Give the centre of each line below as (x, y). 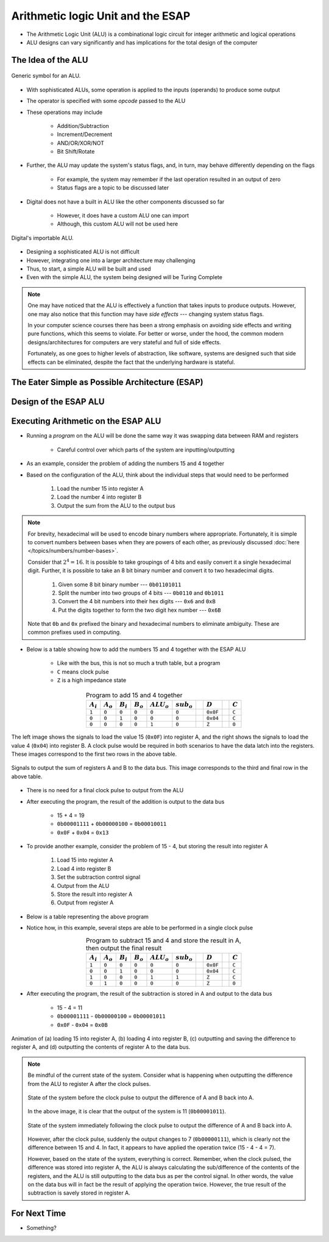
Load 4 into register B (84, 868)
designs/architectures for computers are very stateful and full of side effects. (125, 342)
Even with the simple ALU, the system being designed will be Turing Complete (124, 277)
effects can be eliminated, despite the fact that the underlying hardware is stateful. (131, 362)
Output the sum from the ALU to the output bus (116, 505)
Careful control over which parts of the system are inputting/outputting (146, 449)
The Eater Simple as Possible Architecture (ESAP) (107, 382)
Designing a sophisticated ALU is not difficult (83, 252)
